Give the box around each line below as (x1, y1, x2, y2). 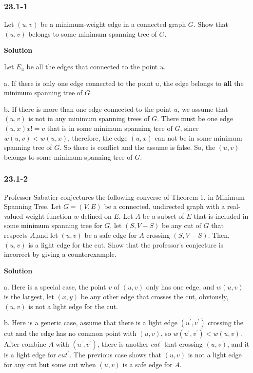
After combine (4, 339, 46, 349)
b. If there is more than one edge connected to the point (4, 104, 172, 114)
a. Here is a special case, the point (4, 282, 106, 292)
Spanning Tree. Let (4, 201, 61, 211)
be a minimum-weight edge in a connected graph (40, 19, 186, 29)
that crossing (164, 339, 203, 349)
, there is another (97, 339, 149, 349)
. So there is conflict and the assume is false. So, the (59, 142, 215, 152)
